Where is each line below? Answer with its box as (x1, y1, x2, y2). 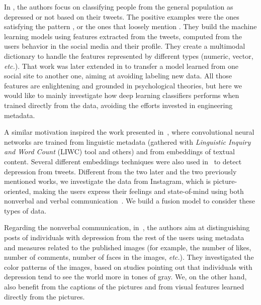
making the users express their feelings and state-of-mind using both (33, 185, 244, 196)
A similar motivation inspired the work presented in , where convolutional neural (4, 127, 254, 137)
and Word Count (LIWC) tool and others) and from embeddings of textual (4, 146, 235, 157)
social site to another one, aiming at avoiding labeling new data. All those (4, 70, 232, 81)
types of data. (4, 205, 47, 216)
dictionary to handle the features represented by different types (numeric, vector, (4, 50, 253, 61)
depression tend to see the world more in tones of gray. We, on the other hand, (4, 271, 247, 282)
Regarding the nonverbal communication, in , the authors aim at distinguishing (4, 222, 250, 233)
